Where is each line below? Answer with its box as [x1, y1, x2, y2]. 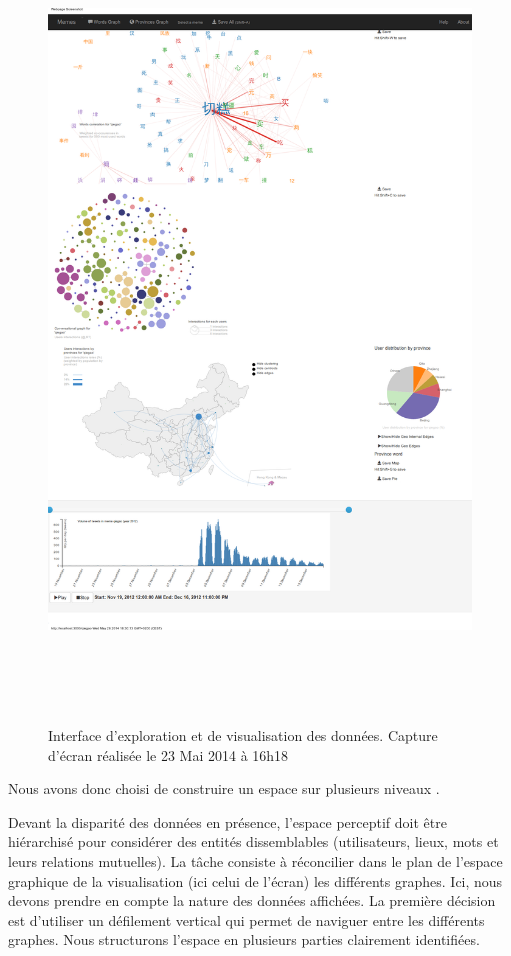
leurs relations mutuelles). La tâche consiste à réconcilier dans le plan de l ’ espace [8, 850, 503, 871]
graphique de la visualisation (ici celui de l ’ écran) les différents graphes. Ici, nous [8, 870, 503, 891]
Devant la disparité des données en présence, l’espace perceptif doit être [8, 811, 447, 832]
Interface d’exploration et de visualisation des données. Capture [48, 724, 438, 745]
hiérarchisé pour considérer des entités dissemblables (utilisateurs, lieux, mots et [8, 831, 499, 852]
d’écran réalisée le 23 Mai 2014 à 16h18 [48, 744, 289, 765]
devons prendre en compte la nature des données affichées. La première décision [8, 890, 496, 911]
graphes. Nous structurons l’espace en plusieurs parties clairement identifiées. [8, 929, 480, 950]
